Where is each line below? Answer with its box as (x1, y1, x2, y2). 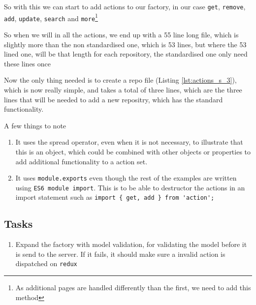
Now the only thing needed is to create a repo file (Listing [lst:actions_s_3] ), (4, 75, 237, 85)
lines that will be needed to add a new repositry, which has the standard (4, 94, 223, 104)
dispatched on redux (15, 258, 77, 269)
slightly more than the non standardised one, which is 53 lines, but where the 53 (4, 39, 247, 49)
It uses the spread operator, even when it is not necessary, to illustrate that (15, 137, 243, 147)
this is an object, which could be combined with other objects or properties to (15, 146, 251, 156)
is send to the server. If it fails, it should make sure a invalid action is (15, 248, 225, 259)
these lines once (4, 58, 51, 68)
